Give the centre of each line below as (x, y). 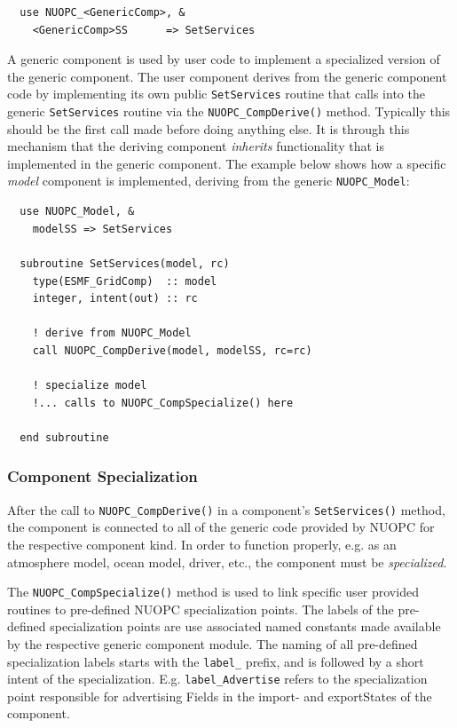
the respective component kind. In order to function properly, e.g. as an (202, 544)
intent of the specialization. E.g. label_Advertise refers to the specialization (217, 679)
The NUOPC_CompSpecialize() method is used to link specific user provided (213, 592)
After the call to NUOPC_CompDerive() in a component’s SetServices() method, (226, 509)
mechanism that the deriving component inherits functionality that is (196, 146)
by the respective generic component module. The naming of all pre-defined (213, 643)
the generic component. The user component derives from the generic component (227, 76)
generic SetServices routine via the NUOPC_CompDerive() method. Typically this (229, 111)
